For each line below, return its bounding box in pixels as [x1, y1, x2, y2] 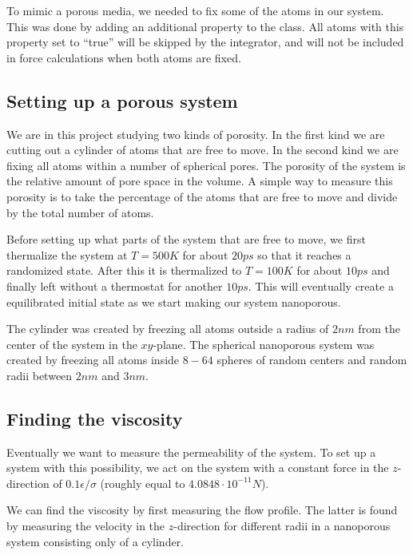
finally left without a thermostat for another [6, 277, 223, 294]
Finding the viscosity [6, 406, 183, 430]
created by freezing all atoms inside [6, 351, 180, 368]
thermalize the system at [6, 246, 128, 263]
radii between [6, 367, 73, 383]
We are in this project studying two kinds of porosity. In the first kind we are [6, 125, 385, 142]
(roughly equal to [100, 474, 185, 491]
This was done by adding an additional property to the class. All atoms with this [6, 18, 404, 34]
